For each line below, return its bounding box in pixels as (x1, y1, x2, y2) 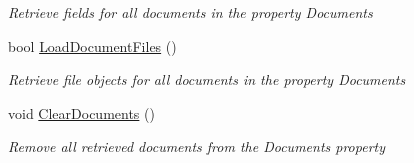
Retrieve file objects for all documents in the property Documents (8, 69, 406, 90)
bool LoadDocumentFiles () (8, 35, 177, 56)
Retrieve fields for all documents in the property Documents (8, 2, 373, 22)
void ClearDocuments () (8, 102, 155, 123)
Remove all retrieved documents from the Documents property (8, 136, 386, 157)
